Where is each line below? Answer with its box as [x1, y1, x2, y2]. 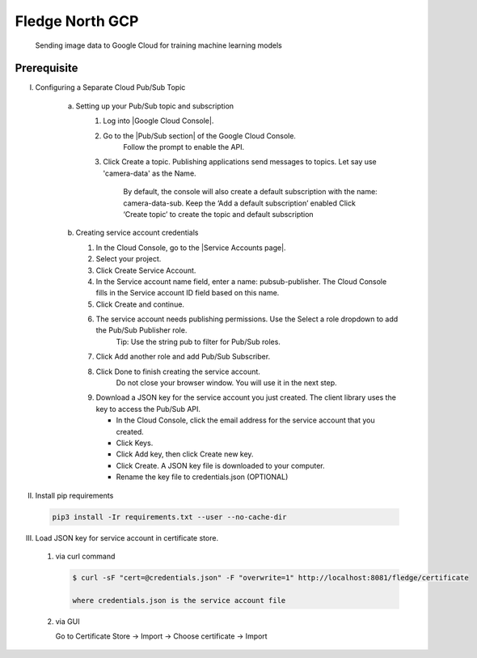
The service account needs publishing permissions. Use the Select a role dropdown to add [95, 314, 399, 324]
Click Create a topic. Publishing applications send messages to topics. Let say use [103, 157, 378, 167]
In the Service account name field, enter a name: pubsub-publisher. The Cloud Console [95, 276, 387, 287]
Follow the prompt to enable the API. [123, 142, 245, 152]
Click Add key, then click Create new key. [116, 449, 254, 459]
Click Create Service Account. [95, 265, 196, 275]
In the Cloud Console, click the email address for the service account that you [116, 415, 375, 425]
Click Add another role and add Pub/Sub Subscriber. [95, 352, 271, 362]
